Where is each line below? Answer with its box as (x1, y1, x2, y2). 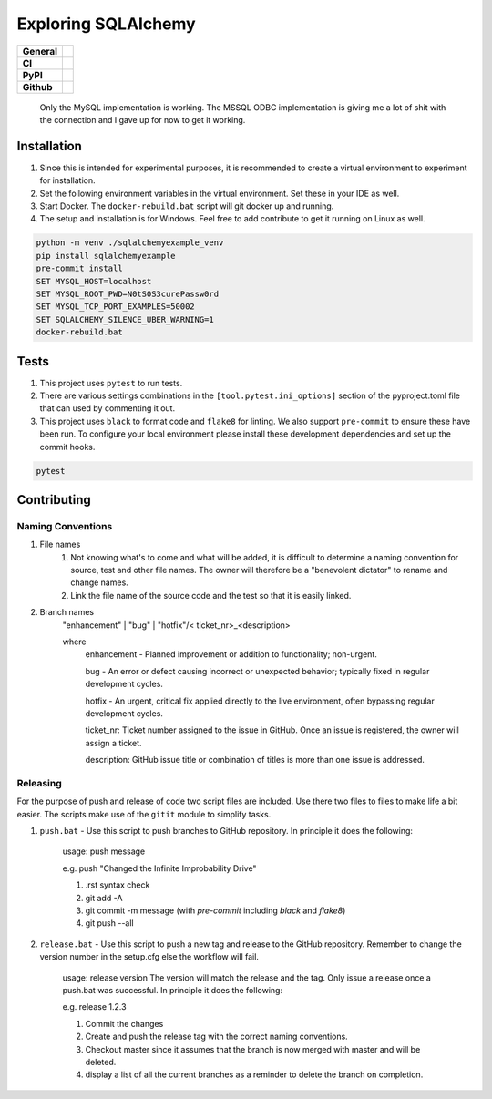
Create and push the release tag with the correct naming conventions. (85, 1031, 348, 1043)
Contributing (16, 492, 91, 508)
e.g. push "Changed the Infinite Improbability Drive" (62, 862, 257, 874)
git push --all (85, 918, 134, 929)
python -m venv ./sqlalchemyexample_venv (36, 238, 224, 248)
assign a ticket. (85, 737, 142, 748)
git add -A (85, 892, 123, 903)
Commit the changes (85, 1018, 164, 1029)
